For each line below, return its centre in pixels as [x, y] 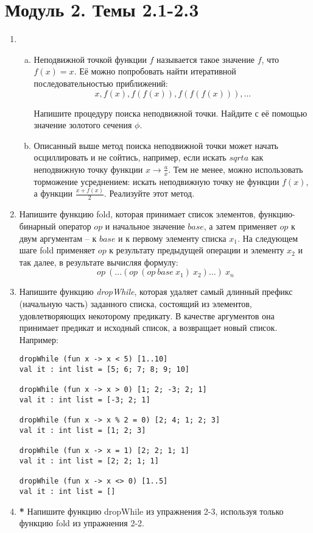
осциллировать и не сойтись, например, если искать [130, 157]
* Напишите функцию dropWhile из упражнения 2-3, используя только [151, 511]
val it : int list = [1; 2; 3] [83, 430]
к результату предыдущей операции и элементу [197, 250]
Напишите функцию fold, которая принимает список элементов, [137, 214]
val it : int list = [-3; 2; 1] [85, 400]
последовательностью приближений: [101, 83]
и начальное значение [145, 226]
